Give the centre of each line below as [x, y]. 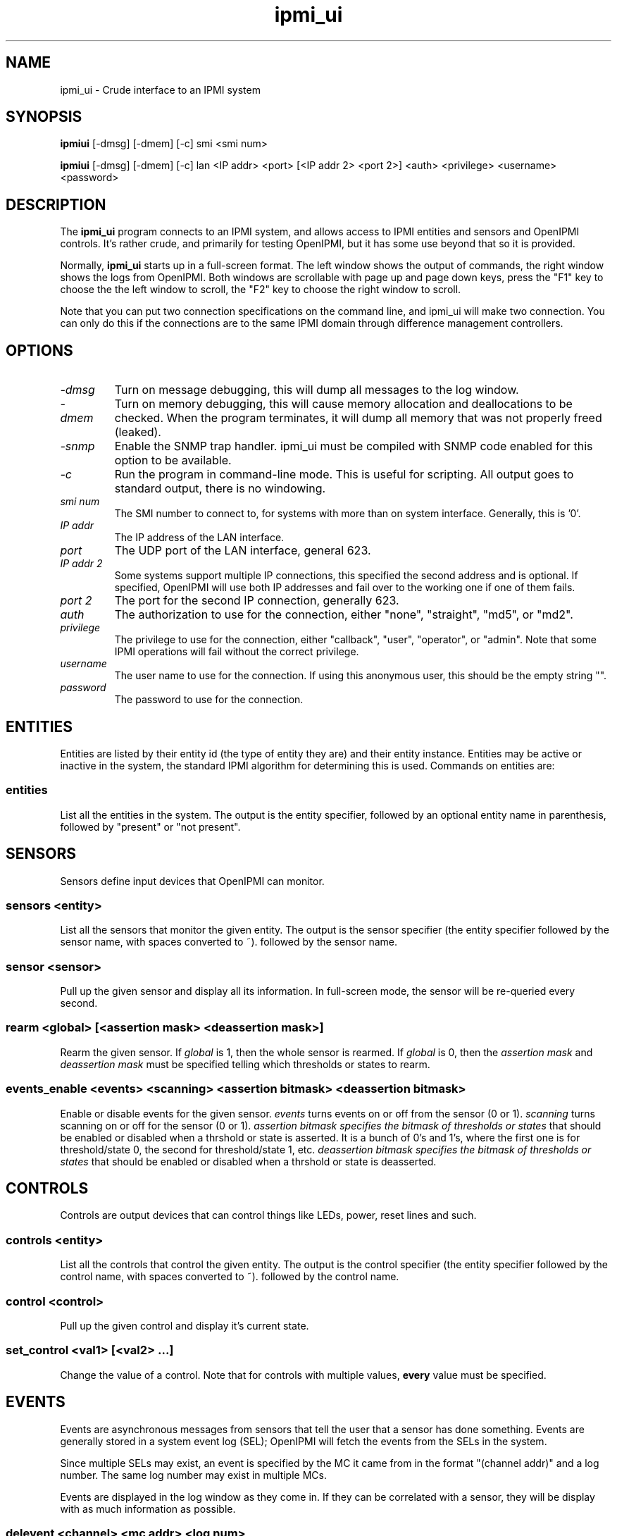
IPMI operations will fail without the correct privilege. [237, 652]
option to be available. [173, 460]
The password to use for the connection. [209, 700]
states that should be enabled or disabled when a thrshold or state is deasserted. [248, 1161]
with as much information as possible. [148, 1509]
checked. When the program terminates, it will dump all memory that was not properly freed [358, 418]
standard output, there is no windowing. [220, 489]
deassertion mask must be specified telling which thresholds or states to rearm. [245, 1064]
